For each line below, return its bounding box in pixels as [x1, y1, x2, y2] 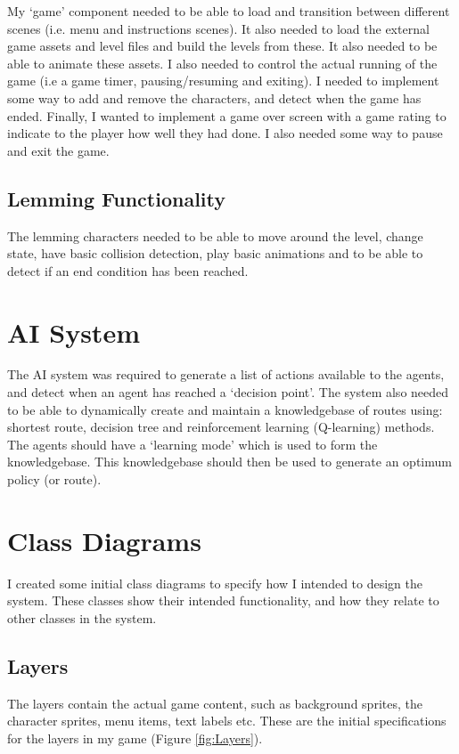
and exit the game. [7, 141, 110, 159]
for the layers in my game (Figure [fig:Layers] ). [7, 728, 263, 747]
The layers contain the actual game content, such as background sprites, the [7, 693, 422, 712]
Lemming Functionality [7, 184, 226, 212]
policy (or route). [7, 470, 102, 489]
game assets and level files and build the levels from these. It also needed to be [7, 36, 438, 55]
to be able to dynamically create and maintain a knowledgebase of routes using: [7, 400, 443, 418]
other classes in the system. [7, 608, 157, 627]
